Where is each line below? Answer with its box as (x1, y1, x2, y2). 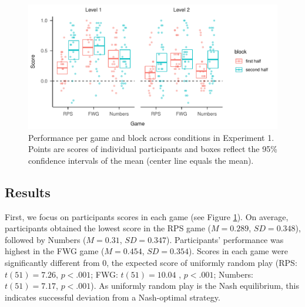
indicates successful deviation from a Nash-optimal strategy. (5, 291, 220, 303)
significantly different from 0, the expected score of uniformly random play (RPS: (5, 256, 297, 268)
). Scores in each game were (189, 245, 288, 257)
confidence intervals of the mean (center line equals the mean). (28, 154, 254, 166)
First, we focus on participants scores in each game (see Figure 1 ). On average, (5, 210, 289, 222)
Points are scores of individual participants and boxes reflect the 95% (28, 143, 277, 155)
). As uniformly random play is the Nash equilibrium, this (91, 279, 300, 292)
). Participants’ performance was (166, 233, 284, 245)
